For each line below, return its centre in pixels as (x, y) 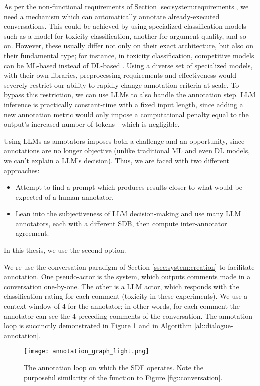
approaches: (22, 170)
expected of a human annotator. (65, 196)
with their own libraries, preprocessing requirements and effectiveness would (120, 75)
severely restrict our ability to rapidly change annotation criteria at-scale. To (122, 85)
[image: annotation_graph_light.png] (87, 351)
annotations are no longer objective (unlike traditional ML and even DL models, (127, 151)
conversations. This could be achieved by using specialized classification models (125, 26)
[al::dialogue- (214, 325)
